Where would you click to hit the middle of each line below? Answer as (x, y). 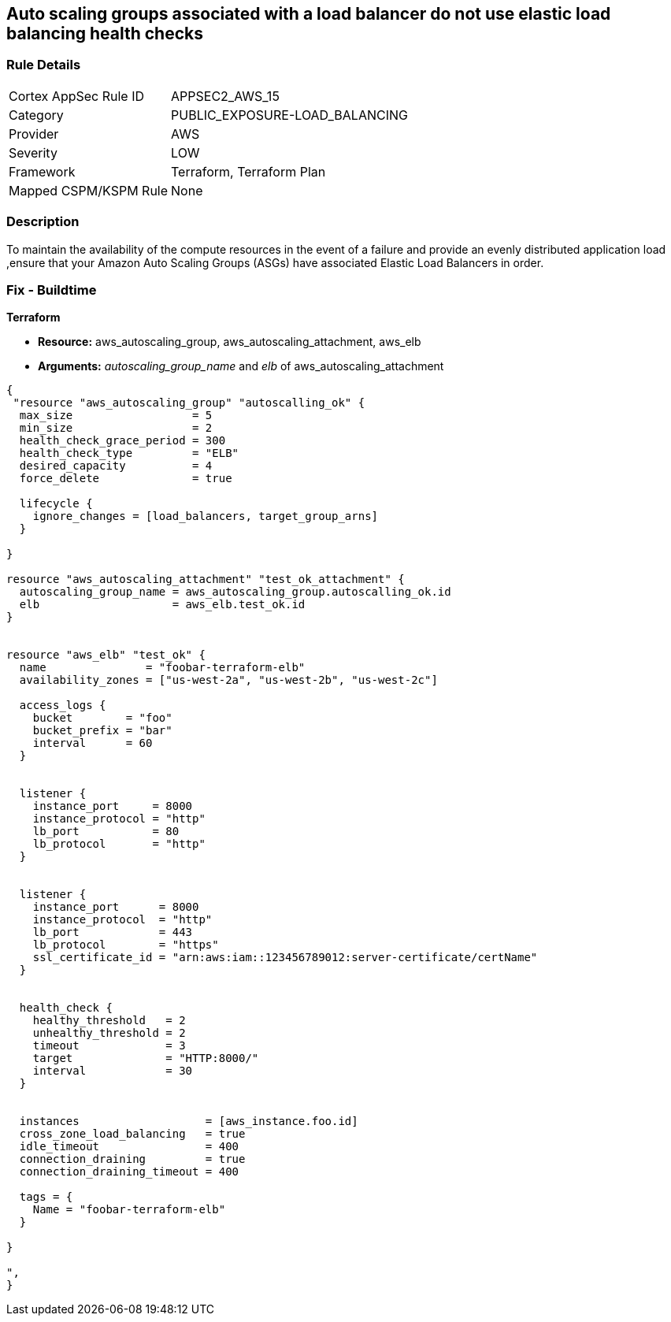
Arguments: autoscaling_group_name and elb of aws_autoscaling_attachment (241, 366)
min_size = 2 (116, 428)
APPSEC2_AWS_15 (225, 96)
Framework (42, 171)
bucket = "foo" (102, 718)
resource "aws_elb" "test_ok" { (106, 655)
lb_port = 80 (106, 832)
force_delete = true (126, 479)
